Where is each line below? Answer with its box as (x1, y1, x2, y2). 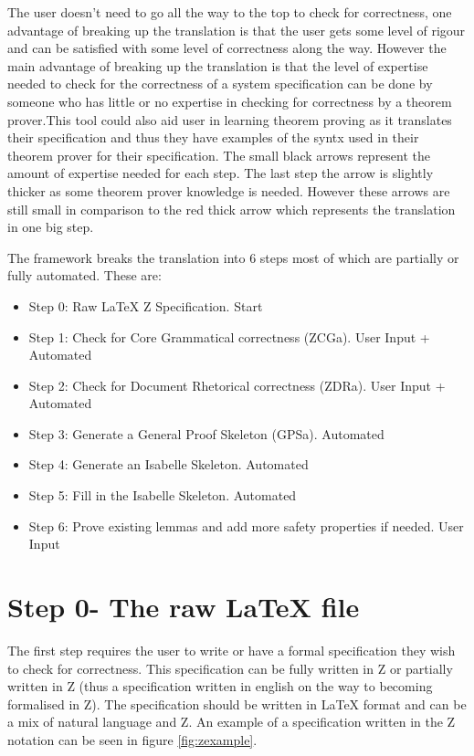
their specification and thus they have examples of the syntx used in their (7, 128, 419, 147)
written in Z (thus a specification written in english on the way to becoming (7, 677, 433, 696)
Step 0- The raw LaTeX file (7, 588, 360, 625)
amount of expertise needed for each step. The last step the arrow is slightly (7, 163, 434, 183)
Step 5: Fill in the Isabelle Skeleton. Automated (28, 486, 297, 505)
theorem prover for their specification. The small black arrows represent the (7, 145, 431, 164)
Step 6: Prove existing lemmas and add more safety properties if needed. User (28, 516, 464, 535)
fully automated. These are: (7, 266, 162, 285)
